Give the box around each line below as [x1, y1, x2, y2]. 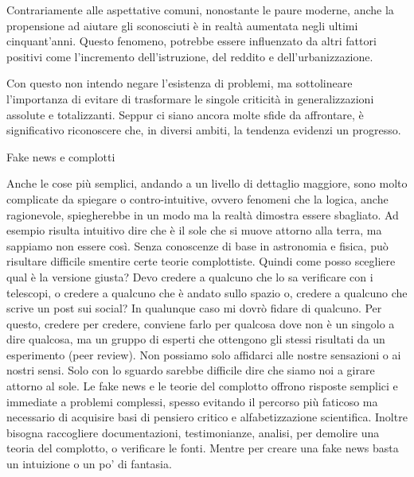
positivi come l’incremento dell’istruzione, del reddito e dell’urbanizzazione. [6, 48, 373, 64]
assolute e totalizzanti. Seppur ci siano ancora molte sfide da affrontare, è [6, 106, 364, 122]
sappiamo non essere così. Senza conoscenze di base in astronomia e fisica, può [6, 237, 389, 254]
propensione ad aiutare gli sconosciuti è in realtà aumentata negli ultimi [6, 17, 358, 33]
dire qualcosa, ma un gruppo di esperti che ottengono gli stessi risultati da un [6, 331, 385, 347]
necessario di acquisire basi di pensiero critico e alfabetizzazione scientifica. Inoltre [6, 409, 408, 425]
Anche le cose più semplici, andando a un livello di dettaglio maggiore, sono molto [6, 175, 408, 192]
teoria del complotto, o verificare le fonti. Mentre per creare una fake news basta [6, 440, 399, 456]
